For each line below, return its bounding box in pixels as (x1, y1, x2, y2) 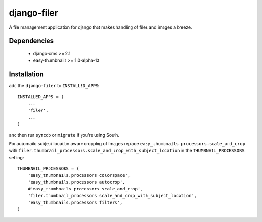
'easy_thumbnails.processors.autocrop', (27, 179, 126, 185)
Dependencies (9, 37, 54, 45)
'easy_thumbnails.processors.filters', (27, 200, 123, 206)
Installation (9, 70, 44, 79)
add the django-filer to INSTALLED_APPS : (9, 83, 99, 89)
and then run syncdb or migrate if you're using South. (9, 132, 120, 138)
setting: (9, 154, 24, 160)
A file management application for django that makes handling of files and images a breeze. (9, 24, 192, 30)
